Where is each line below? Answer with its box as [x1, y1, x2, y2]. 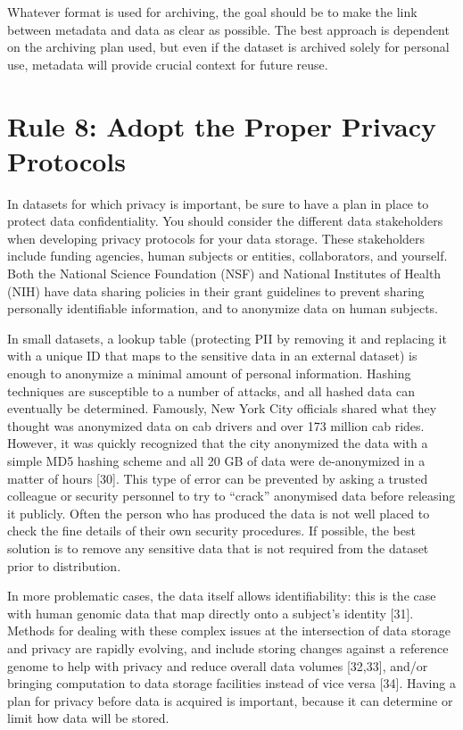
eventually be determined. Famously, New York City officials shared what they [7, 399, 437, 418]
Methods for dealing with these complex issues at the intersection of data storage [7, 621, 451, 640]
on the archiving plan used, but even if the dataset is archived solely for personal [7, 37, 450, 56]
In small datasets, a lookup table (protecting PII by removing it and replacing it [7, 328, 447, 347]
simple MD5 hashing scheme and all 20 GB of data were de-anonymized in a [7, 452, 426, 469]
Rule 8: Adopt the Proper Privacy [7, 107, 437, 144]
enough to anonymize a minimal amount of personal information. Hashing [7, 364, 411, 383]
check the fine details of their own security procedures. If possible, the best [7, 521, 416, 540]
